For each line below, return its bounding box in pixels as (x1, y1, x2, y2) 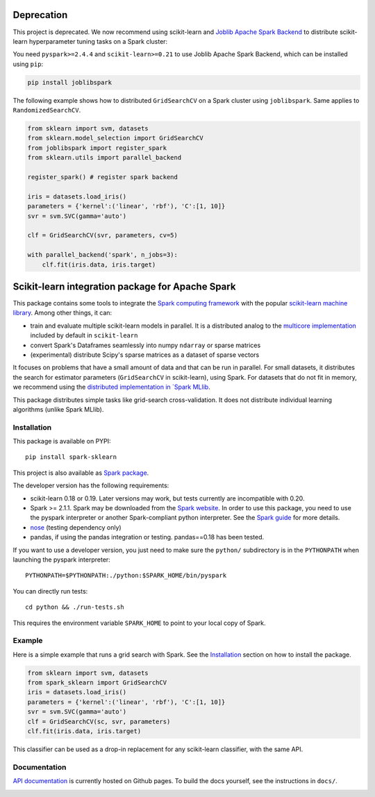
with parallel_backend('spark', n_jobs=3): (27, 251, 178, 259)
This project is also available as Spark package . (12, 469, 149, 477)
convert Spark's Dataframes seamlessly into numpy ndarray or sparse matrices (30, 341, 261, 349)
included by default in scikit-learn (30, 331, 138, 339)
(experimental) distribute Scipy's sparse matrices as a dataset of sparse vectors (30, 351, 260, 359)
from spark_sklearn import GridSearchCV (27, 679, 167, 687)
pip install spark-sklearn (25, 453, 117, 461)
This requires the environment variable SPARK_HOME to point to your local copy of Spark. (12, 619, 267, 627)
